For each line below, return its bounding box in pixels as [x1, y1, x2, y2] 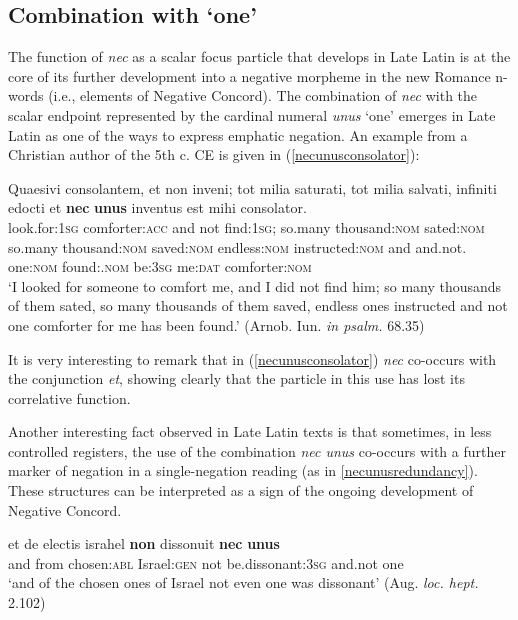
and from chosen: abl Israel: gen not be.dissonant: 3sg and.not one [8, 552, 404, 573]
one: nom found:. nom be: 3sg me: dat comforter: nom [8, 256, 312, 277]
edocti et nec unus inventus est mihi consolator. [8, 197, 307, 218]
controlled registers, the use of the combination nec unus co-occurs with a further [8, 440, 506, 461]
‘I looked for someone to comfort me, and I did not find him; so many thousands [8, 275, 502, 296]
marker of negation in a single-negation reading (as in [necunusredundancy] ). [8, 460, 478, 481]
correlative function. [8, 387, 131, 408]
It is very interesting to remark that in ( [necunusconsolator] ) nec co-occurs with [8, 348, 497, 369]
